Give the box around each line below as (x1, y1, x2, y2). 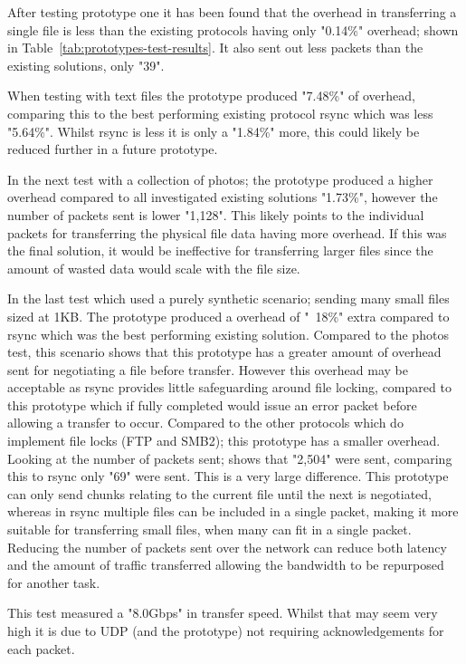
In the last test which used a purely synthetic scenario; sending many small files (7, 289, 450, 308)
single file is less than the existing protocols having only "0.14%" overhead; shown (7, 20, 459, 39)
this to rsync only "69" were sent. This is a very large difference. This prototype (7, 467, 449, 486)
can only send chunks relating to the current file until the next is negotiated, (7, 484, 432, 503)
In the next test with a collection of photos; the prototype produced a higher (7, 169, 433, 188)
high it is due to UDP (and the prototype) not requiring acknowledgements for (7, 621, 444, 640)
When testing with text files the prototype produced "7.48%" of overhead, (7, 86, 415, 105)
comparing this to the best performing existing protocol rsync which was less (7, 103, 433, 122)
